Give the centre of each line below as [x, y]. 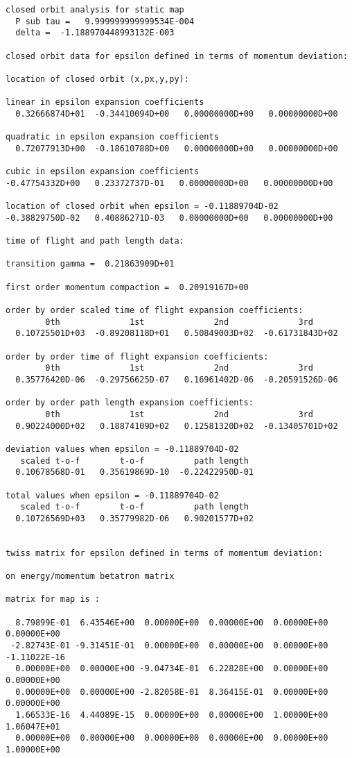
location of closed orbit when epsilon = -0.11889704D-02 [142, 207]
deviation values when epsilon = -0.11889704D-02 [122, 449]
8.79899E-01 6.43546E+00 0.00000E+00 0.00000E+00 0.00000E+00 [172, 622]
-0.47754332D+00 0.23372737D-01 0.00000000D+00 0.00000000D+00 [169, 183]
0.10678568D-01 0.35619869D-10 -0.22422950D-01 [134, 472]
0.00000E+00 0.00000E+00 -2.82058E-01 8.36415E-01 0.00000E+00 [172, 692]
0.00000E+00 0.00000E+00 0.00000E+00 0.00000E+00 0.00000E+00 [172, 738]
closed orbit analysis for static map [95, 10]
